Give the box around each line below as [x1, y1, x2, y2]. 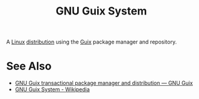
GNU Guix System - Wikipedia [14, 86, 90, 93]
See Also [6, 59, 52, 73]
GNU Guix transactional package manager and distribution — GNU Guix [14, 80, 193, 87]
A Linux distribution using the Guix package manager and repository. [6, 38, 177, 46]
